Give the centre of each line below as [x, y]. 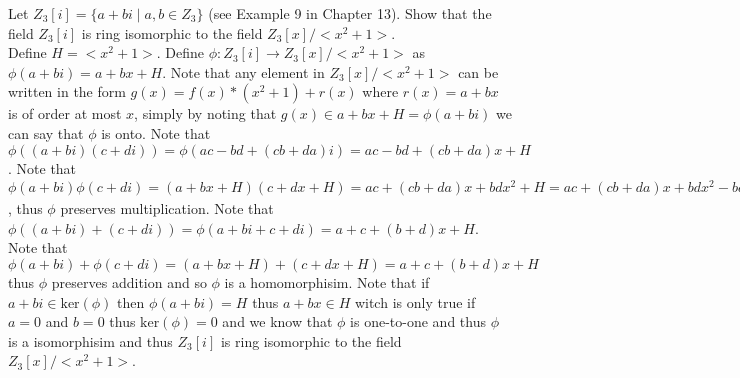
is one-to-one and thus [418, 321]
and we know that [277, 321]
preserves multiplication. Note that [167, 208]
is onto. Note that [156, 132]
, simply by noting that [205, 113]
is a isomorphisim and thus [90, 340]
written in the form [67, 91]
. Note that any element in [243, 71]
